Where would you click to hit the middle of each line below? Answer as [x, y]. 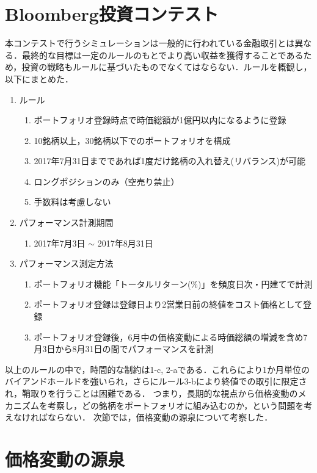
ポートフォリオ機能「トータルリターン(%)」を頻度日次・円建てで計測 [173, 283]
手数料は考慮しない [72, 202]
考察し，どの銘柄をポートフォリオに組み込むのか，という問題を [176, 405]
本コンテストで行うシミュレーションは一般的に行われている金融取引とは [150, 43]
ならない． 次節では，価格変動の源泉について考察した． [160, 417]
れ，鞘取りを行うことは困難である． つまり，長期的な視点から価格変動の [151, 393]
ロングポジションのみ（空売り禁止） [107, 181]
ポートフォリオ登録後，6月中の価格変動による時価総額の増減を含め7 [171, 337]
